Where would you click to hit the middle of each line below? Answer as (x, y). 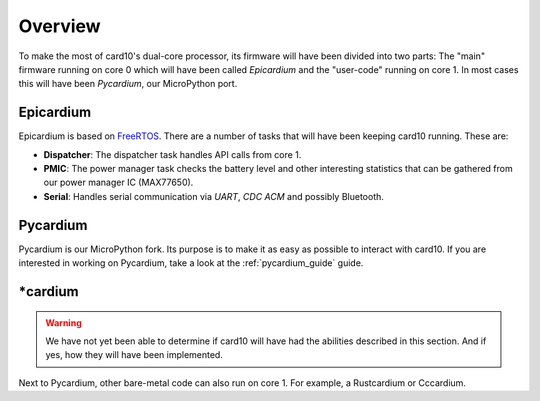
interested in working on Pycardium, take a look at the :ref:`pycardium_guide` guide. (191, 263)
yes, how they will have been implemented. (134, 355)
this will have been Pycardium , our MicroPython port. (128, 84)
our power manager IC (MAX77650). (118, 182)
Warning (63, 322)
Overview (59, 26)
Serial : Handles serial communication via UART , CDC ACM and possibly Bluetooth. (214, 196)
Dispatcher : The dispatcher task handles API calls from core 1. (172, 154)
